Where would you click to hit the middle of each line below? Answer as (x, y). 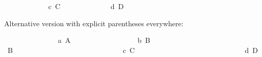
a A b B (104, 40)
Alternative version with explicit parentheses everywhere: (94, 23)
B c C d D (133, 50)
